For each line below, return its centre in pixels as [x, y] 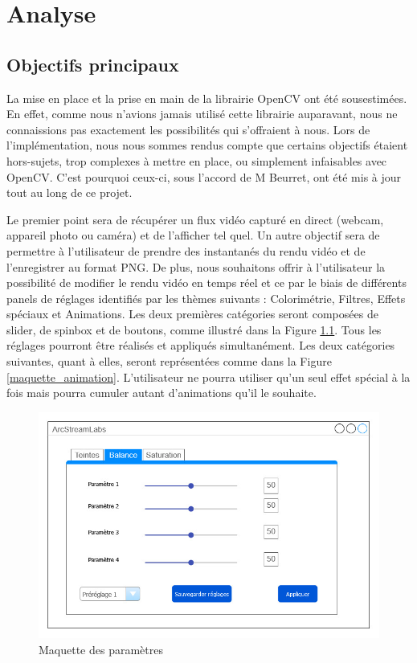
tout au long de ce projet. [69, 192]
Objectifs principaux [93, 64]
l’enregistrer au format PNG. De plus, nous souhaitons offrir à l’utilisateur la [196, 266]
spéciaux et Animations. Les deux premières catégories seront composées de [192, 314]
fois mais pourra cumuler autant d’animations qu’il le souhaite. [161, 393]
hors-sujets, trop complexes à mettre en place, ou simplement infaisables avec [197, 160]
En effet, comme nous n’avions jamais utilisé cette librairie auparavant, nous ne [202, 114]
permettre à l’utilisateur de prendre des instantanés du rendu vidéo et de [186, 250]
